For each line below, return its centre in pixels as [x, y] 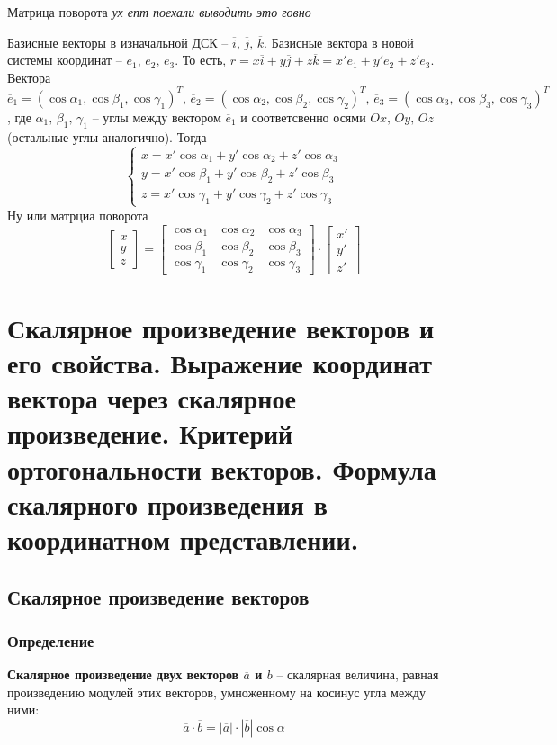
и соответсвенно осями [303, 117]
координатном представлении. [183, 539]
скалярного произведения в [167, 503]
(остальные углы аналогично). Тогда [107, 136]
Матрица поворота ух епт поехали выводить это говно [159, 12]
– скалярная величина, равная [358, 674]
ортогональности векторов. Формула [222, 468]
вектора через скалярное [152, 398]
